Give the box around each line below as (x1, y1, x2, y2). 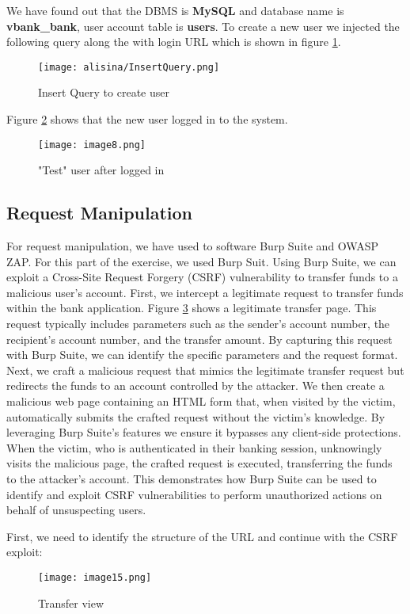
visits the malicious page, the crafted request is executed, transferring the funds (6, 455, 393, 471)
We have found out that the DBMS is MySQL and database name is (6, 2, 344, 18)
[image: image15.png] (38, 571, 152, 583)
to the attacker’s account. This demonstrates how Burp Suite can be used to (6, 470, 377, 486)
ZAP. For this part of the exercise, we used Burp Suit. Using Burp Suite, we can (6, 253, 397, 269)
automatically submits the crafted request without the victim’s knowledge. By (6, 408, 385, 425)
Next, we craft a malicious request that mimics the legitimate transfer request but (6, 361, 404, 378)
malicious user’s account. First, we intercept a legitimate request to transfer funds (6, 284, 404, 300)
